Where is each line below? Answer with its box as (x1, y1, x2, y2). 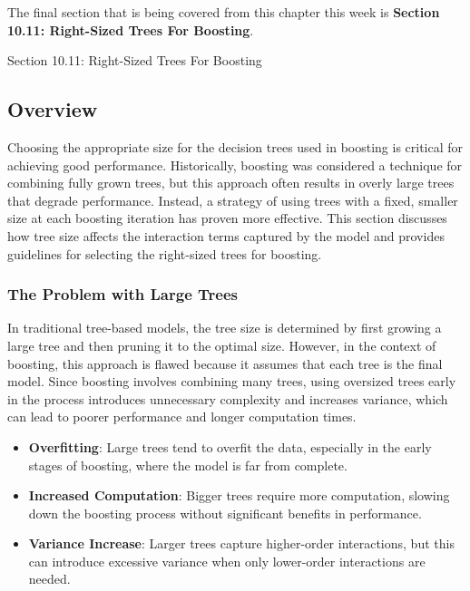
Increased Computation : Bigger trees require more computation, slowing (28, 486, 450, 505)
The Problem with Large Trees (7, 283, 238, 305)
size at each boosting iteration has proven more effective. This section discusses (7, 208, 447, 228)
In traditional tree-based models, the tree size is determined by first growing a (7, 318, 442, 337)
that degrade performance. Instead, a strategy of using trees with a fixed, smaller (7, 190, 458, 209)
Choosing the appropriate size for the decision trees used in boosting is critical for (7, 137, 464, 156)
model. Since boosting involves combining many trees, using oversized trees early (7, 372, 456, 391)
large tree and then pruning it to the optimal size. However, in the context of (7, 335, 436, 354)
